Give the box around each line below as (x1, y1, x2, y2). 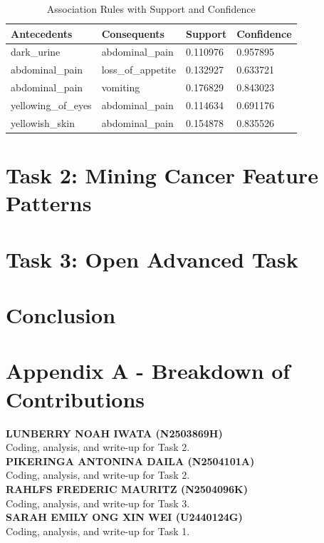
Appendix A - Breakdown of (6, 356, 291, 385)
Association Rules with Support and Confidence (46, 1, 256, 16)
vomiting (101, 80, 140, 95)
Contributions (6, 384, 145, 413)
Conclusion (6, 300, 116, 330)
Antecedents (11, 26, 73, 41)
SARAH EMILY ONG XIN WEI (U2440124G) (6, 509, 243, 524)
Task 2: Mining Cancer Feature (6, 161, 318, 190)
